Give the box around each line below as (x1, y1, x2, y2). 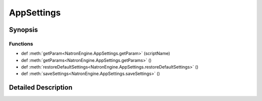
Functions (9, 40, 33, 47)
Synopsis (9, 26, 38, 34)
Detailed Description (9, 84, 73, 92)
